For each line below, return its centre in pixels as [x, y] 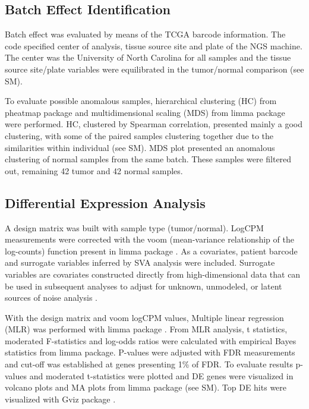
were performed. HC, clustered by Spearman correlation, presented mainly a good [154, 124]
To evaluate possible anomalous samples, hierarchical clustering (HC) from [141, 101]
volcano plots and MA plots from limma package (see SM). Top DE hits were [146, 387]
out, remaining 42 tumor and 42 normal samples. [94, 170]
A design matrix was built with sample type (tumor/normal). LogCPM [134, 227]
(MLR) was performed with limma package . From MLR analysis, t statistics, [146, 329]
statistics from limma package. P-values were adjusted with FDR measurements [150, 352]
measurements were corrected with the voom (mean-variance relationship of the [149, 239]
